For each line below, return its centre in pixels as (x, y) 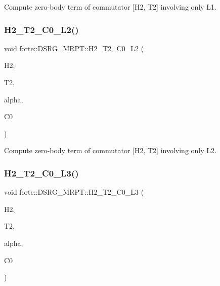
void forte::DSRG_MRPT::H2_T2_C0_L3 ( (74, 192)
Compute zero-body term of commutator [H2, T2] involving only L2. (110, 150)
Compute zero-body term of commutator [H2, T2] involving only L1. (110, 7)
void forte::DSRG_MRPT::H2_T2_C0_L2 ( (74, 48)
